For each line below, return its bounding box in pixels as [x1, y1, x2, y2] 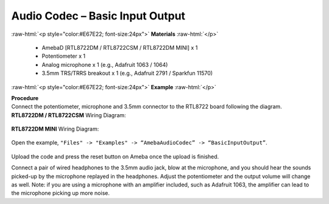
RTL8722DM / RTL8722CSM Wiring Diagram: [11, 111, 126, 118]
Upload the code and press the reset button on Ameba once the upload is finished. [11, 152, 219, 160]
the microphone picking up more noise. [11, 189, 110, 197]
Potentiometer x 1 [41, 52, 86, 60]
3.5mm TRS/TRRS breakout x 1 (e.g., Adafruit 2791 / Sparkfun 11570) [41, 70, 213, 77]
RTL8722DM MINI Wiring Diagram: [11, 125, 99, 133]
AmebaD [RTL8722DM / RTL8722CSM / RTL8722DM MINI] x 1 [41, 44, 198, 51]
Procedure [11, 94, 39, 101]
